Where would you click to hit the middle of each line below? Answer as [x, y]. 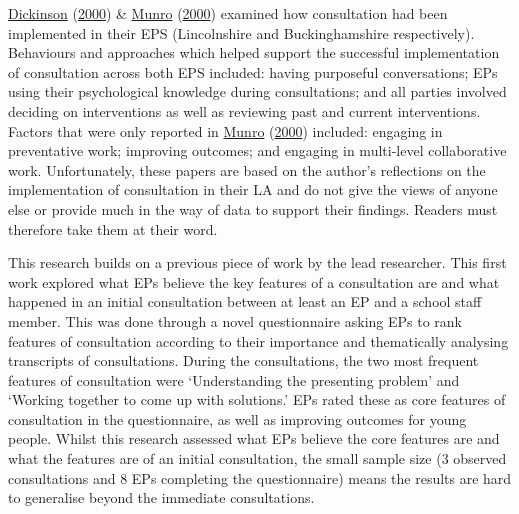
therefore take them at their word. [113, 228]
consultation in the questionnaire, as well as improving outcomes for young [237, 418]
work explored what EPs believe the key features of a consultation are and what [254, 281]
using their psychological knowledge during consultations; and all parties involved [257, 91]
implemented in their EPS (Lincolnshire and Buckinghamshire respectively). [241, 32]
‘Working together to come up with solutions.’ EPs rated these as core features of [257, 399]
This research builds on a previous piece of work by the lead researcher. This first [257, 262]
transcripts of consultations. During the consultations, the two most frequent [243, 360]
